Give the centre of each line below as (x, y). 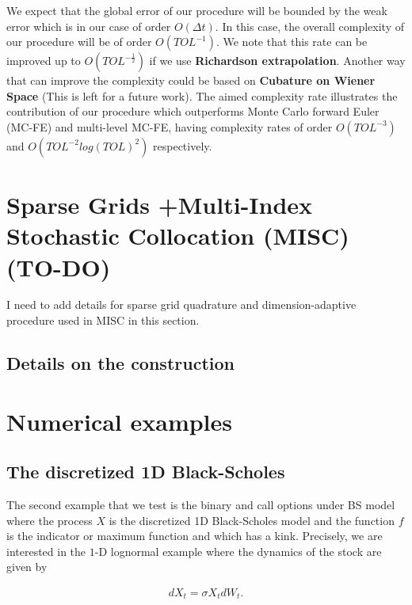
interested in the (46, 551)
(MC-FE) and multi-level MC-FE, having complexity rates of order (170, 126)
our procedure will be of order (79, 42)
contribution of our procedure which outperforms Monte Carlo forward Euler (193, 111)
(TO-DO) (59, 266)
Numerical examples (120, 421)
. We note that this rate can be (292, 42)
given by (27, 567)
